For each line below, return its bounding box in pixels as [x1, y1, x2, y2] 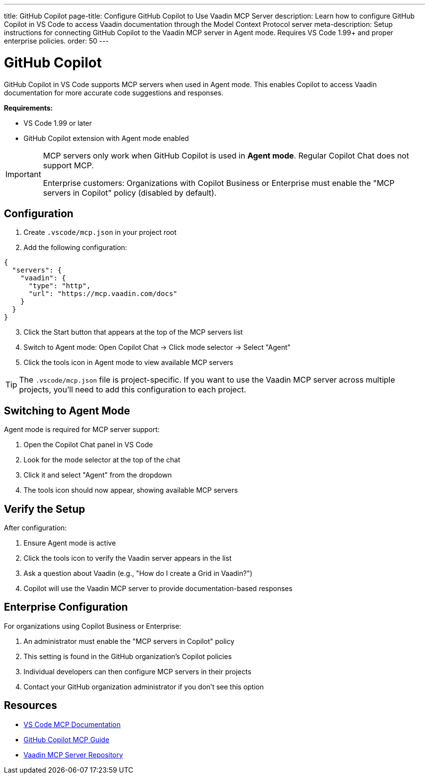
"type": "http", [28, 282, 91, 290]
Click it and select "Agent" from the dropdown [24, 471, 172, 480]
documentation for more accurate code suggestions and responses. [4, 88, 223, 97]
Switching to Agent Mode [4, 404, 130, 417]
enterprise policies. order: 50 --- [4, 37, 109, 45]
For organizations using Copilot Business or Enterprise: [4, 621, 181, 630]
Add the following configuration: [24, 243, 127, 252]
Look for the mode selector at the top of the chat [24, 456, 181, 464]
